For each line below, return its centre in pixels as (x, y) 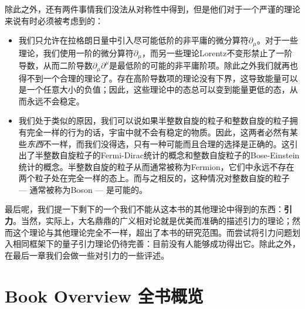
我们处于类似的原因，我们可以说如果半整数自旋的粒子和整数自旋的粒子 (154, 120)
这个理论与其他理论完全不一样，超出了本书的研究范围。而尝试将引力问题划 (156, 232)
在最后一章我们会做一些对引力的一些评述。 (87, 255)
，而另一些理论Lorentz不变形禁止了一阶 (217, 52)
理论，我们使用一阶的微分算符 (76, 52)
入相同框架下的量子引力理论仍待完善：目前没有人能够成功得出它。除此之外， (152, 244)
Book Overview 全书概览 (104, 295)
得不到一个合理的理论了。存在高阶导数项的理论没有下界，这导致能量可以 (158, 78)
